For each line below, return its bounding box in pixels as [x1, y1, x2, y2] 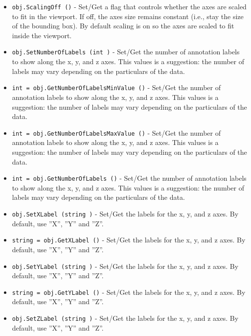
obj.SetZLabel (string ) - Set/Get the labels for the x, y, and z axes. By [12, 313, 239, 323]
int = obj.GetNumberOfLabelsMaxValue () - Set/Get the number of [12, 127, 221, 138]
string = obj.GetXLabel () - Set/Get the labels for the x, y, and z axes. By [12, 235, 246, 245]
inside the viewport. [12, 30, 72, 40]
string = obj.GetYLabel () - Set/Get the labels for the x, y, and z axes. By [12, 287, 246, 297]
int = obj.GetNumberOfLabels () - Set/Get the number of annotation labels [12, 173, 247, 183]
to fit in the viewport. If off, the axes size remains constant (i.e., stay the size [12, 11, 244, 21]
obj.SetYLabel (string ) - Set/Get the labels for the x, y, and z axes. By [12, 261, 239, 271]
